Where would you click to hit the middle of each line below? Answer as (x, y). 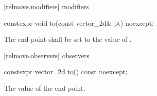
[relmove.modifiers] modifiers (46, 6)
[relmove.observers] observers (47, 55)
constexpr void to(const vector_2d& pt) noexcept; (79, 23)
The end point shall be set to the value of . (68, 39)
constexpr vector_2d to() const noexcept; (66, 72)
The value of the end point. (45, 88)
